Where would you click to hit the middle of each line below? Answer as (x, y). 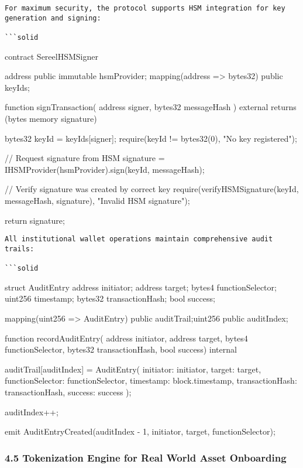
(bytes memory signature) (51, 118)
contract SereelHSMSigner (51, 56)
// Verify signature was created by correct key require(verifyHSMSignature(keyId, (152, 189)
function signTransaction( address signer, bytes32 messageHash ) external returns (151, 107)
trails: (20, 249)
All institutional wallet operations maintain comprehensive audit (139, 239)
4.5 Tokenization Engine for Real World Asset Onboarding (146, 457)
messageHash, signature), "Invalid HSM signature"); (97, 200)
